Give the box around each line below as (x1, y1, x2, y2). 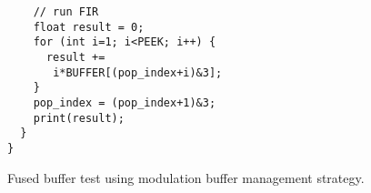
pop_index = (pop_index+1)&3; (33, 96, 216, 109)
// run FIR (33, 5, 99, 18)
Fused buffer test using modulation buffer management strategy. (7, 168, 365, 187)
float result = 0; (33, 20, 145, 34)
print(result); (33, 111, 125, 125)
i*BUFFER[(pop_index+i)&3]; (53, 66, 223, 79)
